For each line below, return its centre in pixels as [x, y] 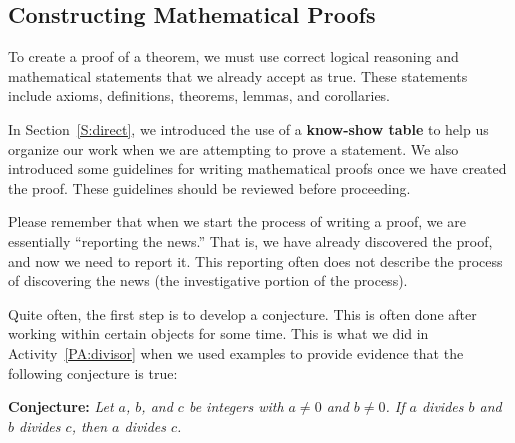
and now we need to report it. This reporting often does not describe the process [255, 260]
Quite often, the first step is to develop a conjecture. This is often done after [242, 313]
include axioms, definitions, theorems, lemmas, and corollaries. [199, 95]
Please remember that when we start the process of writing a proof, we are [237, 221]
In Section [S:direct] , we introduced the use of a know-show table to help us [248, 128]
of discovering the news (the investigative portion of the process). [208, 280]
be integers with [236, 406]
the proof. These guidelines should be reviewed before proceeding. [209, 187]
